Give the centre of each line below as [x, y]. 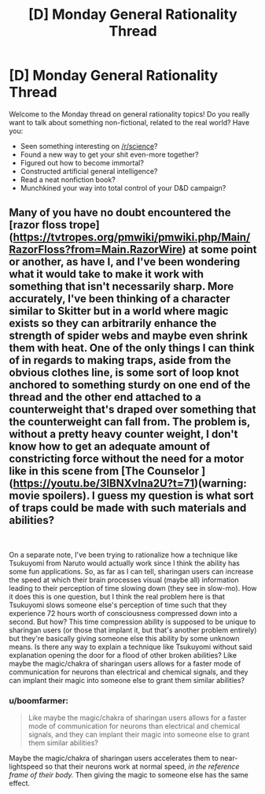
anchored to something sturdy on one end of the [130, 385]
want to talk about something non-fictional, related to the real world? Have [129, 122]
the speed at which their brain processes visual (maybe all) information [124, 580]
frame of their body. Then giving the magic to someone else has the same [129, 775]
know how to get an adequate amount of [110, 447]
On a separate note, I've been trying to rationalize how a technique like [123, 555]
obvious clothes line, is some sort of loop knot [124, 373]
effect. [20, 783]
